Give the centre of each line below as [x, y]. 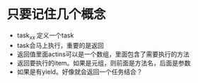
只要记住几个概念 [57, 14]
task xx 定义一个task [45, 36]
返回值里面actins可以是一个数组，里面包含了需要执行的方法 [103, 54]
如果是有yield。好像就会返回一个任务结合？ [80, 72]
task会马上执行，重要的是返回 [60, 45]
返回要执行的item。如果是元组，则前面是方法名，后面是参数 [104, 63]
